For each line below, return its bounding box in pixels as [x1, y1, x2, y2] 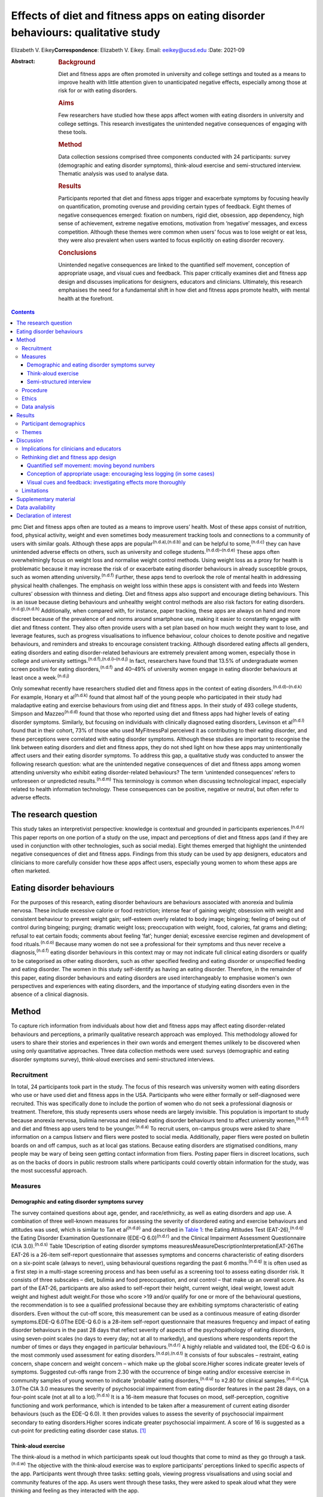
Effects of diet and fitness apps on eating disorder [11, 9, 266, 22]
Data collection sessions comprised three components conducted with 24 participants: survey [58, 153, 291, 160]
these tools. [58, 129, 87, 136]
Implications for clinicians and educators [22, 445, 122, 452]
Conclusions [58, 249, 97, 257]
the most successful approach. [11, 1166, 88, 1174]
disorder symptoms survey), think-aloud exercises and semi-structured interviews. [11, 1056, 215, 1063]
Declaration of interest [16, 512, 72, 519]
